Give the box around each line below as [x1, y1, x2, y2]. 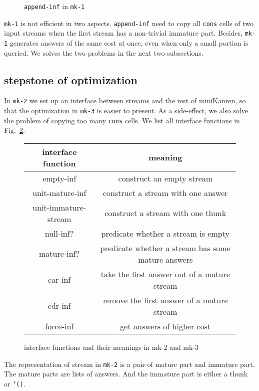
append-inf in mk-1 [24, 1, 85, 11]
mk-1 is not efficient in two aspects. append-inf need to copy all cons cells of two [4, 18, 253, 28]
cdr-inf [47, 300, 71, 312]
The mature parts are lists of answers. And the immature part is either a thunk [4, 368, 248, 379]
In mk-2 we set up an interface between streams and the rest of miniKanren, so [4, 95, 246, 106]
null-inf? [44, 227, 74, 239]
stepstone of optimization [4, 72, 137, 87]
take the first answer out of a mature [100, 268, 230, 280]
